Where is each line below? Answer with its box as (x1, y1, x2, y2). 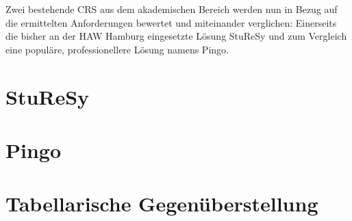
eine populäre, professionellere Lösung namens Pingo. (5, 42, 229, 56)
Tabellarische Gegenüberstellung (5, 190, 318, 218)
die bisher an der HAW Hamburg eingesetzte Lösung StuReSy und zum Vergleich (5, 29, 347, 43)
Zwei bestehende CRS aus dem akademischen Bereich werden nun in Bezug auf (5, 2, 338, 16)
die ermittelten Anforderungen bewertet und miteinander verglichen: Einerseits (5, 15, 337, 29)
